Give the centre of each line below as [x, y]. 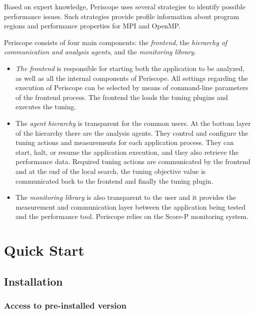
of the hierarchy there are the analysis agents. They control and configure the [132, 133]
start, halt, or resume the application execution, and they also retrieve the [127, 152]
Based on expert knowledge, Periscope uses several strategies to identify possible [125, 6]
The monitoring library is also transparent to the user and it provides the [126, 197]
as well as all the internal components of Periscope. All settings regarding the [132, 78]
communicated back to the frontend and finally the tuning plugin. [114, 181]
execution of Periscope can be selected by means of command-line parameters [132, 87]
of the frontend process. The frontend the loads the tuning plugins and [122, 97]
